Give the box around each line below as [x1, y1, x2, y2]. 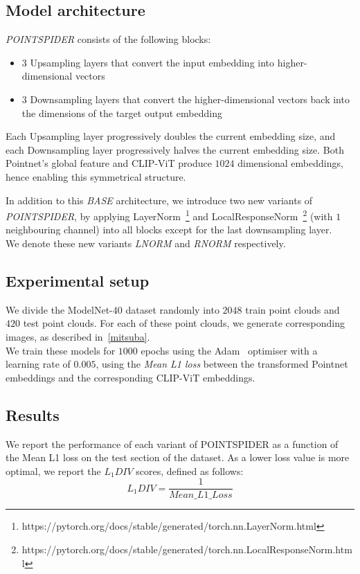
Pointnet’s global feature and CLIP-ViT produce [6, 156, 212, 170]
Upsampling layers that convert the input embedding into [30, 55, 275, 69]
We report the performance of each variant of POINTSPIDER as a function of [6, 436, 339, 451]
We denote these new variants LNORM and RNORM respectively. [6, 235, 286, 250]
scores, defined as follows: [136, 463, 244, 478]
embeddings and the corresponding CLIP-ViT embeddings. [6, 370, 255, 384]
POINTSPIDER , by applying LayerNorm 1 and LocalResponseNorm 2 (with [6, 207, 333, 223]
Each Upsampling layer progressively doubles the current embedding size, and [6, 129, 336, 143]
